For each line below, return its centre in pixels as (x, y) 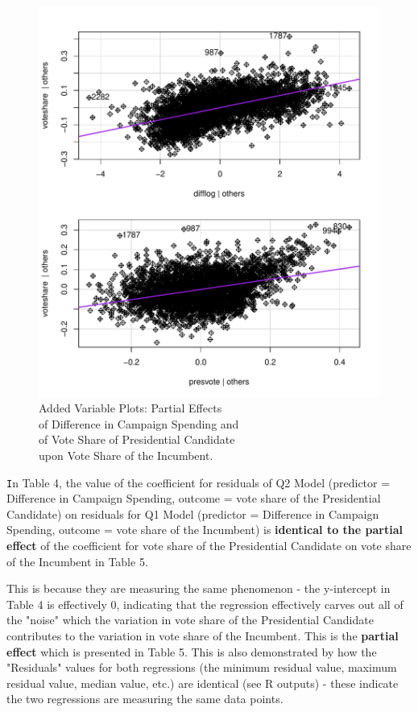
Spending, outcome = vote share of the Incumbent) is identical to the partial (205, 530)
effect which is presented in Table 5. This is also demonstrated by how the (192, 651)
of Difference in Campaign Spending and (139, 423)
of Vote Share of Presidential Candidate (137, 439)
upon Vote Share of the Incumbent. (126, 455)
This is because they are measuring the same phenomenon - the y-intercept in (199, 588)
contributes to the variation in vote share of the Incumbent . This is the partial (203, 635)
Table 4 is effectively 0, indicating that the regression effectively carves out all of (205, 604)
